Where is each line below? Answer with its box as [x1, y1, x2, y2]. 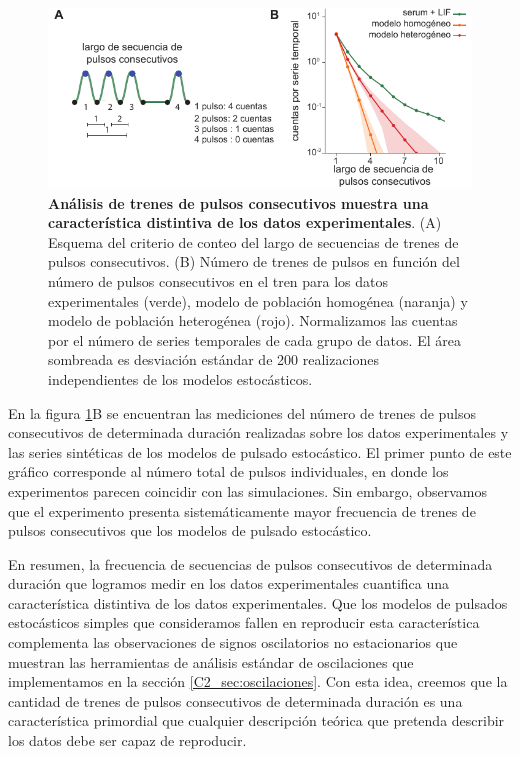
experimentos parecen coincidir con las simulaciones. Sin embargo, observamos [8, 480, 487, 501]
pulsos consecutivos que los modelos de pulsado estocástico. [8, 520, 372, 541]
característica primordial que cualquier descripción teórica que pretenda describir [8, 710, 505, 731]
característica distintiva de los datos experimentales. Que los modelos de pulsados [8, 592, 508, 613]
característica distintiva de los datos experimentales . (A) [48, 212, 442, 233]
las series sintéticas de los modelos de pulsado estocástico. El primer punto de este [8, 441, 512, 462]
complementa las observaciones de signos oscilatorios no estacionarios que [8, 632, 458, 653]
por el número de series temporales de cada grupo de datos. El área [48, 329, 461, 350]
